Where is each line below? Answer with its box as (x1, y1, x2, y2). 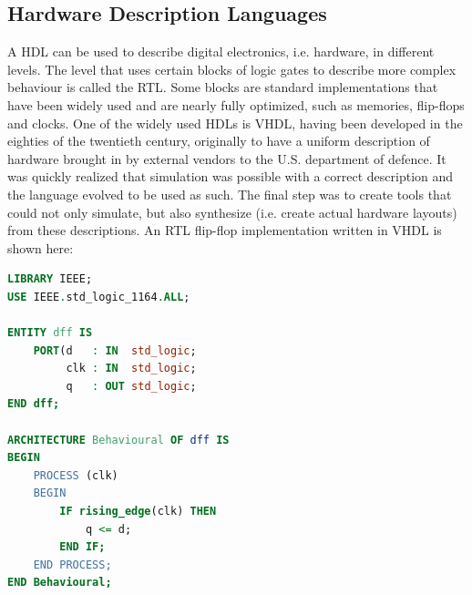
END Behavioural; (7, 576, 112, 590)
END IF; (59, 540, 106, 554)
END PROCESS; (33, 558, 112, 571)
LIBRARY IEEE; (7, 272, 93, 286)
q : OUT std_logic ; (66, 379, 197, 393)
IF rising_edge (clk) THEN (59, 505, 217, 518)
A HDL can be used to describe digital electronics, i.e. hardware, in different (7, 42, 435, 61)
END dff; (7, 397, 60, 411)
